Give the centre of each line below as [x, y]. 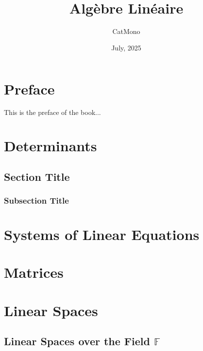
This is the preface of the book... [52, 112]
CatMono [126, 31]
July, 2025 [126, 47]
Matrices [34, 272]
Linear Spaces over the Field [77, 341]
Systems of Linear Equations [102, 234]
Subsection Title [36, 200]
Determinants [51, 146]
